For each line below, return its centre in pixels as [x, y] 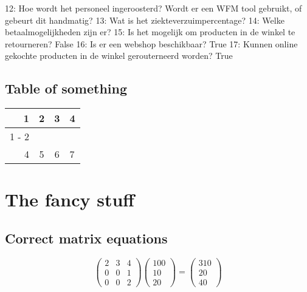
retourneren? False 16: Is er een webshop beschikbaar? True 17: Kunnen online [151, 43]
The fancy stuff [70, 199]
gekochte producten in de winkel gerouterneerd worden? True [119, 56]
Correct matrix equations [86, 238]
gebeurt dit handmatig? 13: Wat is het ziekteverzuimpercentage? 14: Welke [145, 20]
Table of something [66, 88]
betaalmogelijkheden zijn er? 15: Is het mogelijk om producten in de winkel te [150, 32]
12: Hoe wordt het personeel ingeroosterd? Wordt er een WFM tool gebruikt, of [153, 8]
